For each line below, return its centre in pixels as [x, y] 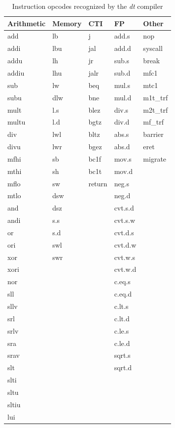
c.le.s [122, 330]
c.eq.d [123, 294]
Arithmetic [27, 23]
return [98, 183]
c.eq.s [122, 281]
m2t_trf [156, 109]
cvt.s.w [125, 220]
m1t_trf [156, 97]
